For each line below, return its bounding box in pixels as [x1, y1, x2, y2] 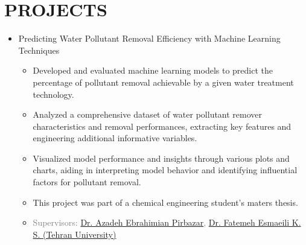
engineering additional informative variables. [33, 132, 197, 144]
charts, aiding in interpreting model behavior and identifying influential [33, 164, 298, 176]
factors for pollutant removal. [33, 176, 141, 188]
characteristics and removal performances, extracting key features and [33, 119, 292, 132]
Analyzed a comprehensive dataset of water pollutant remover [33, 108, 263, 121]
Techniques [18, 43, 60, 56]
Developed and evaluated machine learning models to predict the [33, 64, 273, 77]
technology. [33, 87, 74, 100]
